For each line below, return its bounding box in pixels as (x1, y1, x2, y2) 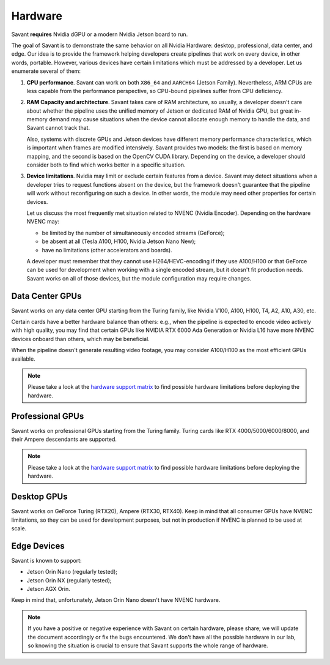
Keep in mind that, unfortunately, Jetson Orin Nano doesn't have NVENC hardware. (11, 596, 221, 604)
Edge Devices (11, 541, 65, 551)
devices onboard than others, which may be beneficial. (11, 335, 150, 342)
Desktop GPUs (11, 492, 68, 502)
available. (11, 355, 36, 363)
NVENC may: (26, 218, 60, 225)
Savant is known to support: (11, 557, 82, 564)
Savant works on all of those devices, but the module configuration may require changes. (26, 274, 252, 282)
